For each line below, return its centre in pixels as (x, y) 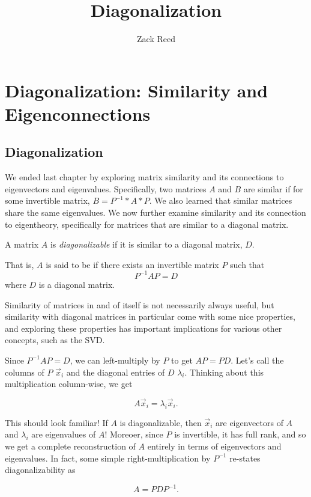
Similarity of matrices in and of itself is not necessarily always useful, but (140, 304)
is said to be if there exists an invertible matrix (132, 264)
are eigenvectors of (249, 422)
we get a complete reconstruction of (70, 446)
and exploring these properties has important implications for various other (143, 328)
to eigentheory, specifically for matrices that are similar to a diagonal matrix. (147, 224)
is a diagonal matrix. (77, 284)
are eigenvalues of (64, 434)
